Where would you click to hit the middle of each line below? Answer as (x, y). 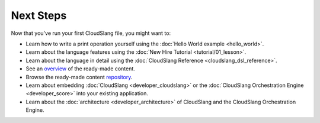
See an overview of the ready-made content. (81, 69)
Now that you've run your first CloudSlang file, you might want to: (91, 33)
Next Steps (39, 15)
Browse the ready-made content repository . (79, 77)
